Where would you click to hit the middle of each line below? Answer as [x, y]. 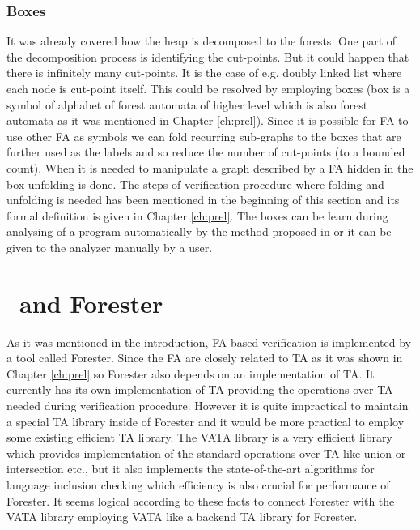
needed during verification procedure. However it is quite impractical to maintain [208, 406]
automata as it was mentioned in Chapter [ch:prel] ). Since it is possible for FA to [208, 120]
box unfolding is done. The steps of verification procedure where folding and [195, 184]
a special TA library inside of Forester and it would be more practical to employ [206, 421]
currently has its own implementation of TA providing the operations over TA [200, 389]
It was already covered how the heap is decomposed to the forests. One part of [202, 41]
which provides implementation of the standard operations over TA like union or [206, 453]
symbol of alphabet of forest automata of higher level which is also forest [187, 104]
